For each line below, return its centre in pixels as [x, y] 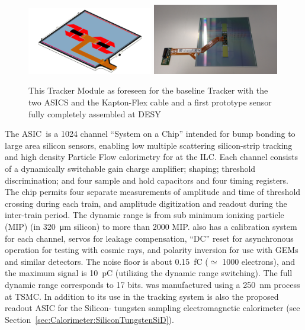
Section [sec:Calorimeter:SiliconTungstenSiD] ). [89, 319]
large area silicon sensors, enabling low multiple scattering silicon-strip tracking [149, 145]
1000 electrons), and [259, 261]
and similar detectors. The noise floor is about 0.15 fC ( [107, 261]
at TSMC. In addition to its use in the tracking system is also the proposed [142, 296]
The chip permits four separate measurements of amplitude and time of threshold [153, 192]
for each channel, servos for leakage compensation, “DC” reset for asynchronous [149, 238]
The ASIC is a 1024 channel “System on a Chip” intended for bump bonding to [150, 134]
